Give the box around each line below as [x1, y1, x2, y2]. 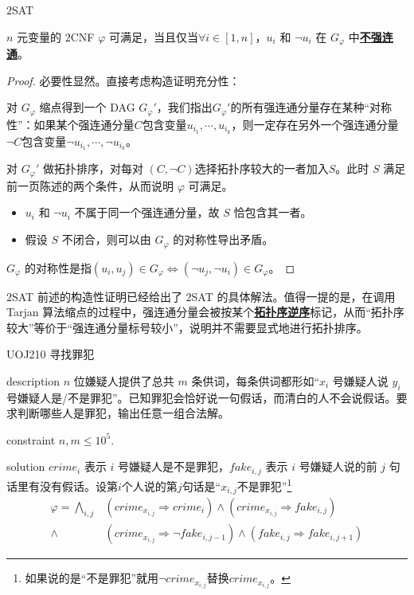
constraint [6, 431, 56, 448]
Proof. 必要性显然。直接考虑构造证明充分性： [6, 72, 240, 88]
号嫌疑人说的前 [299, 458, 377, 475]
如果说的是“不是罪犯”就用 [25, 570, 159, 586]
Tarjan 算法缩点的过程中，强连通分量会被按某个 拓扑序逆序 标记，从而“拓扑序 [6, 303, 404, 320]
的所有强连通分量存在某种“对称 [230, 99, 393, 115]
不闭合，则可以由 [61, 231, 151, 248]
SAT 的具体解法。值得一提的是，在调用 [191, 288, 396, 304]
